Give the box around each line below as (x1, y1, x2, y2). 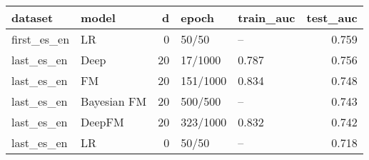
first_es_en (11, 31, 70, 47)
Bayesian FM (81, 93, 147, 109)
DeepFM (81, 114, 124, 130)
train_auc (238, 9, 295, 26)
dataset (11, 9, 54, 26)
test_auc (306, 9, 358, 26)
